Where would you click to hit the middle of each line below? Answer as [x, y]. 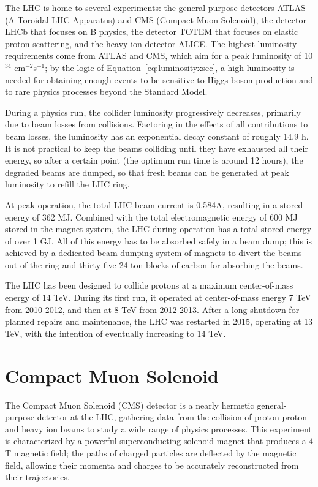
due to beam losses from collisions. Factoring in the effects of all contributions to [157, 124]
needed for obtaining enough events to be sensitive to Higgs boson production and [159, 79]
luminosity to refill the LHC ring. [67, 184]
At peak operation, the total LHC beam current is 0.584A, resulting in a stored [154, 204]
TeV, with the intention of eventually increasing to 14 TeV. [115, 333]
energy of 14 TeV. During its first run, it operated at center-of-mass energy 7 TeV [158, 297]
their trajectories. [37, 477]
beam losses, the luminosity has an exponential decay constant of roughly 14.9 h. [157, 136]
